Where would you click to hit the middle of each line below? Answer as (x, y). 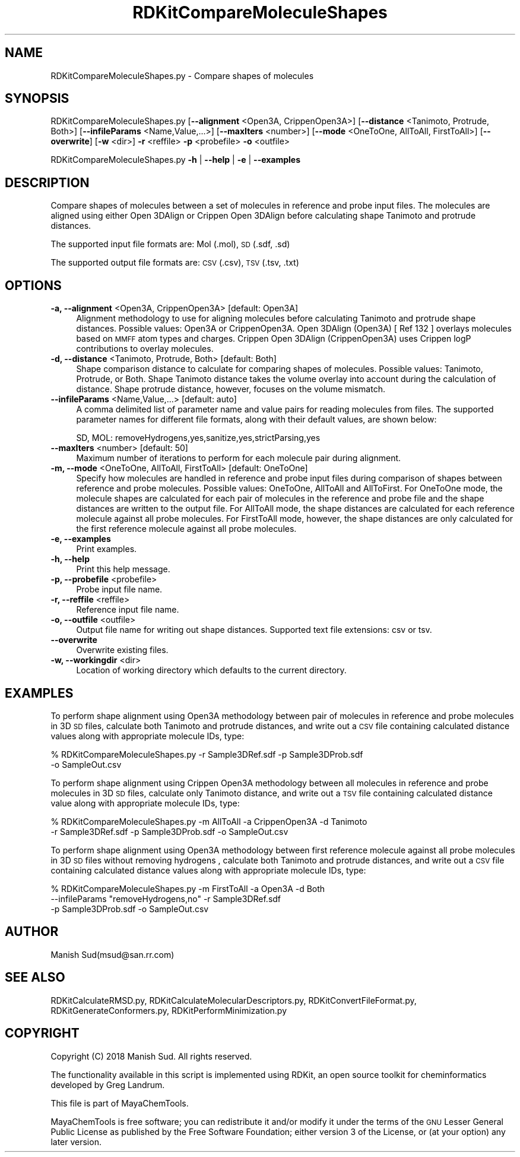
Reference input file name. (128, 610)
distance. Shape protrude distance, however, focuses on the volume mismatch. (231, 389)
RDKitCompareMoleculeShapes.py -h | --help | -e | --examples (176, 160)
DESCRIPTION (47, 182)
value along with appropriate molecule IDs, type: (145, 803)
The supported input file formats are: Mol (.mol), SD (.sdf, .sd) (170, 244)
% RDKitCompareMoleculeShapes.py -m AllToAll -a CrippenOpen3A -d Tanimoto (209, 821)
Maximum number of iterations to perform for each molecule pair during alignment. (239, 458)
